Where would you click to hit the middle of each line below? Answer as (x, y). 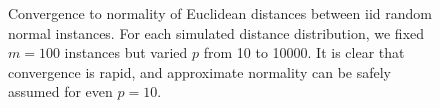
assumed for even (60, 91)
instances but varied (126, 52)
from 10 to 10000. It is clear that (304, 52)
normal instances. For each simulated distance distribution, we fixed (216, 32)
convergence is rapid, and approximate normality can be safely (199, 71)
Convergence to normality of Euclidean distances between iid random (220, 13)
